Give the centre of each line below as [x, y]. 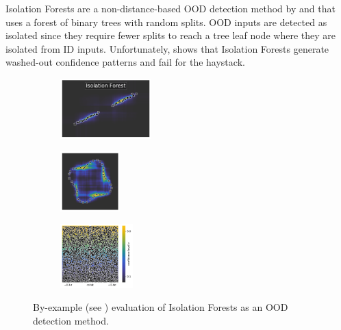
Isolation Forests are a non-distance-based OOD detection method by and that [170, 8]
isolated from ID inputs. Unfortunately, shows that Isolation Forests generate [167, 48]
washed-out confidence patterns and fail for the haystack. [125, 62]
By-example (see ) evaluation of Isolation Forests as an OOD [161, 307]
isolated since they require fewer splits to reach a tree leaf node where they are [170, 35]
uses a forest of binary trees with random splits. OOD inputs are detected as [166, 22]
